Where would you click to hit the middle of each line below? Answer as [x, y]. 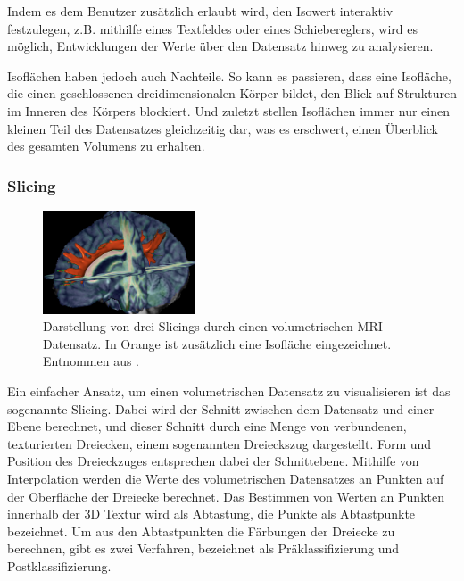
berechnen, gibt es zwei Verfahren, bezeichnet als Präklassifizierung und [203, 548]
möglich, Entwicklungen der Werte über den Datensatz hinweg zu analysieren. [220, 46]
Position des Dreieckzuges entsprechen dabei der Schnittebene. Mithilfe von [213, 461]
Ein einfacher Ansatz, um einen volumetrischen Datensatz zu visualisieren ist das [229, 391]
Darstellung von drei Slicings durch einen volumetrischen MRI [213, 326]
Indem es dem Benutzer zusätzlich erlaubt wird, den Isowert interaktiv [200, 11]
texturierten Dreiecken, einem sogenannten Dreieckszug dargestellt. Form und [220, 443]
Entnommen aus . [91, 361]
